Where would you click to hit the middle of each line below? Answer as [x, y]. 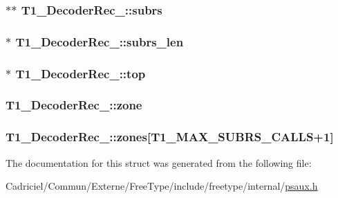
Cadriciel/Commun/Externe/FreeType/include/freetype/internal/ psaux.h [162, 186]
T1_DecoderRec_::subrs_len [100, 41]
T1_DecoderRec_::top [81, 73]
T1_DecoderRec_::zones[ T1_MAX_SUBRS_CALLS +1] [170, 137]
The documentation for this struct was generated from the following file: [159, 162]
